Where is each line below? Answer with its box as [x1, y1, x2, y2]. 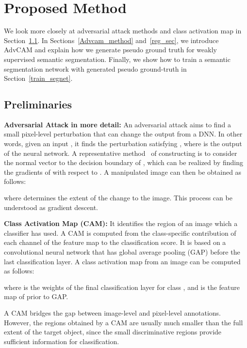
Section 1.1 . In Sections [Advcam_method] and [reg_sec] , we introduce [4, 35, 219, 45]
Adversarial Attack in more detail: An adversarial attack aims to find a [4, 119, 231, 129]
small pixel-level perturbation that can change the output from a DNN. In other [4, 129, 243, 139]
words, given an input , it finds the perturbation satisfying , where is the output [4, 138, 242, 149]
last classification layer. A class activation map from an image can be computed [4, 256, 241, 266]
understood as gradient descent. [4, 202, 98, 212]
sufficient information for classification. [4, 336, 119, 346]
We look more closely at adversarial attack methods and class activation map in [4, 26, 242, 36]
